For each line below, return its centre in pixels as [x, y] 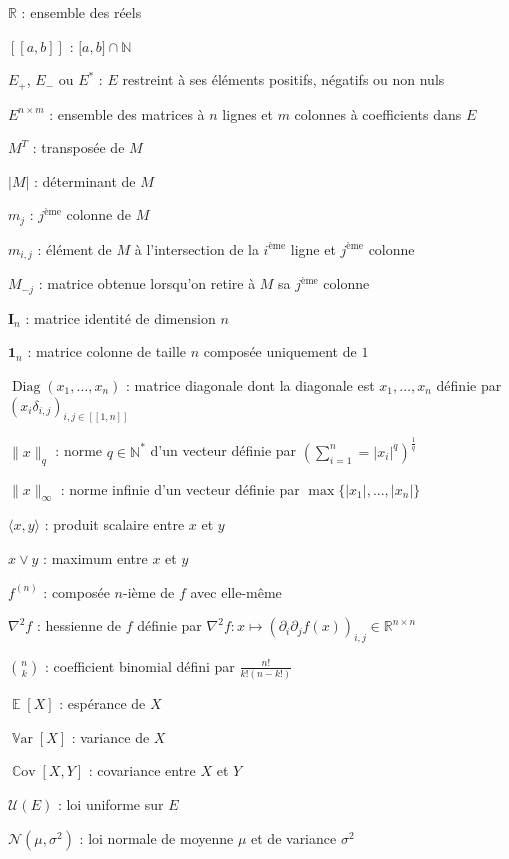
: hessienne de [79, 625]
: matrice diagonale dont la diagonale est [250, 384]
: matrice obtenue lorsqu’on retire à [147, 283]
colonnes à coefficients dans [378, 113]
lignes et [247, 113]
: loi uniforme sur [110, 804]
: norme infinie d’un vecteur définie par [180, 488]
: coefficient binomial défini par [140, 665]
